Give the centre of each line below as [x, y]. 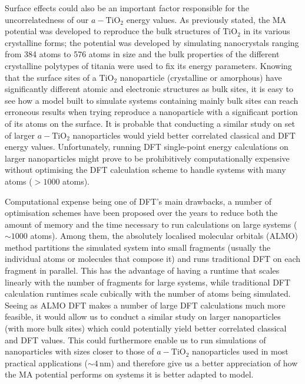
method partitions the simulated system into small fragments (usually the [138, 247]
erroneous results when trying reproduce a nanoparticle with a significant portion [151, 112]
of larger [20, 135]
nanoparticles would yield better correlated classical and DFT [184, 135]
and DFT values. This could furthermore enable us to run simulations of [135, 339]
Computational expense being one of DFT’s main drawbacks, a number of [138, 201]
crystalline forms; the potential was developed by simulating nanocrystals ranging [152, 42]
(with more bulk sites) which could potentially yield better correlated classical [146, 328]
